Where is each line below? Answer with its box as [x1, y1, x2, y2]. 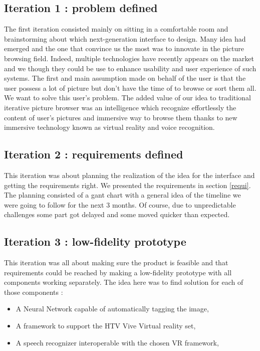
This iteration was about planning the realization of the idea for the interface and [4, 169, 255, 180]
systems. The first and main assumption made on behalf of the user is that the [4, 73, 246, 83]
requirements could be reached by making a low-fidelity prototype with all [4, 267, 232, 277]
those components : [4, 286, 63, 297]
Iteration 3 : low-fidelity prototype [4, 234, 186, 249]
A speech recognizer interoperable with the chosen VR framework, [16, 337, 219, 347]
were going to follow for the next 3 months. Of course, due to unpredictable [4, 199, 236, 210]
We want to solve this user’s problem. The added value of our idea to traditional [4, 92, 251, 103]
